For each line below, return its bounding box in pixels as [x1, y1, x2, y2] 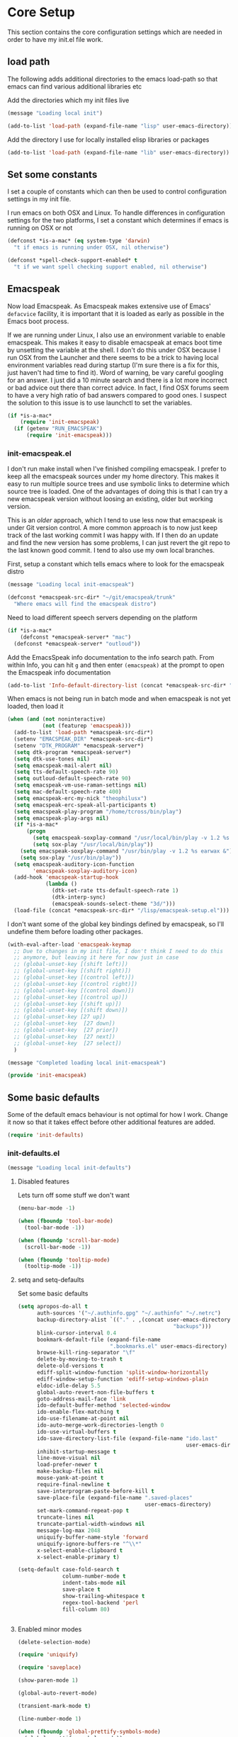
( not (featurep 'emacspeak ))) [42, 722, 132, 730]
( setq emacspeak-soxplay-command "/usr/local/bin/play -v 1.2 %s [33, 834, 230, 842]
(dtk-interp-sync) [52, 894, 106, 901]
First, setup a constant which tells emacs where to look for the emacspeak [7, 560, 225, 568]
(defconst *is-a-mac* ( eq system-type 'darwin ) [7, 237, 151, 244]
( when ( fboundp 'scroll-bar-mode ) [17, 1237, 120, 1244]
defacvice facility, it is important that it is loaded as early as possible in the [7, 309, 225, 317]
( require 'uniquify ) [17, 1651, 79, 1658]
